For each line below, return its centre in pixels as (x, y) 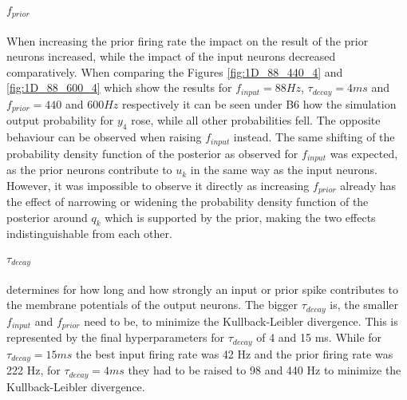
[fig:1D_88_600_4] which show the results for (119, 87)
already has (368, 185)
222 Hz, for (34, 370)
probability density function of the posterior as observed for (152, 153)
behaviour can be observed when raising (104, 137)
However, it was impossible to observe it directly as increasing (158, 185)
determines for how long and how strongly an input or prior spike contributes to (203, 289)
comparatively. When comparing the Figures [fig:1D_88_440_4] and (175, 71)
